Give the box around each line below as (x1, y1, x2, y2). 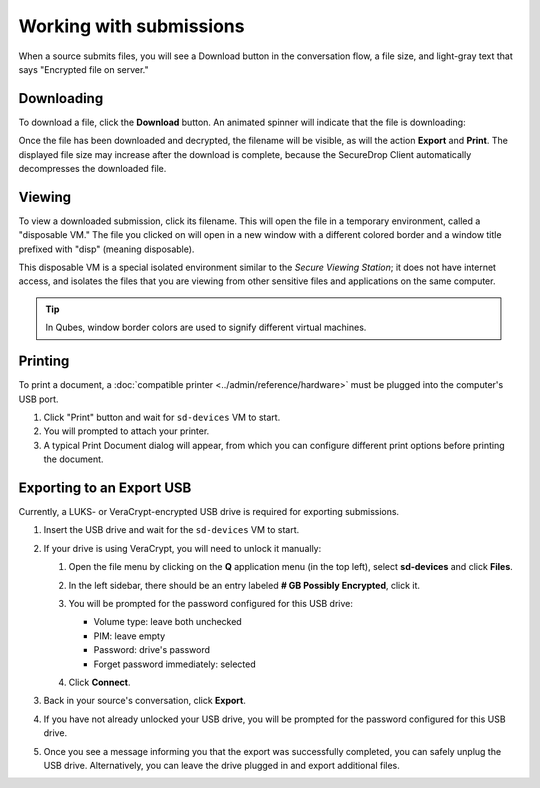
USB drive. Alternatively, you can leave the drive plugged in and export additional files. (43, 759, 400, 771)
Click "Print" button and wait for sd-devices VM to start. (43, 411, 281, 423)
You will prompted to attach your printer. (43, 425, 210, 437)
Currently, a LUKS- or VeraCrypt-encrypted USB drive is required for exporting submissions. (18, 506, 400, 518)
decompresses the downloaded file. (18, 163, 167, 175)
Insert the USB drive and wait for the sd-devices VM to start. (43, 524, 300, 536)
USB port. (18, 393, 59, 405)
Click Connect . (68, 676, 131, 688)
